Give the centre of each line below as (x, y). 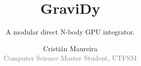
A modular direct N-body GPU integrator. (70, 32)
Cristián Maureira (70, 48)
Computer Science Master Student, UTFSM (70, 58)
